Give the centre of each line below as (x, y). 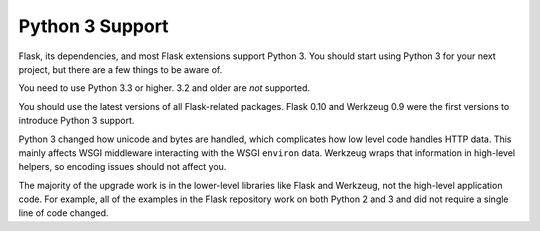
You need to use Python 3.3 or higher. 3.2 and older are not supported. (164, 88)
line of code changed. (63, 213)
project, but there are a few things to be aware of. (120, 69)
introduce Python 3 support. (76, 121)
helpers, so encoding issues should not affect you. (122, 167)
